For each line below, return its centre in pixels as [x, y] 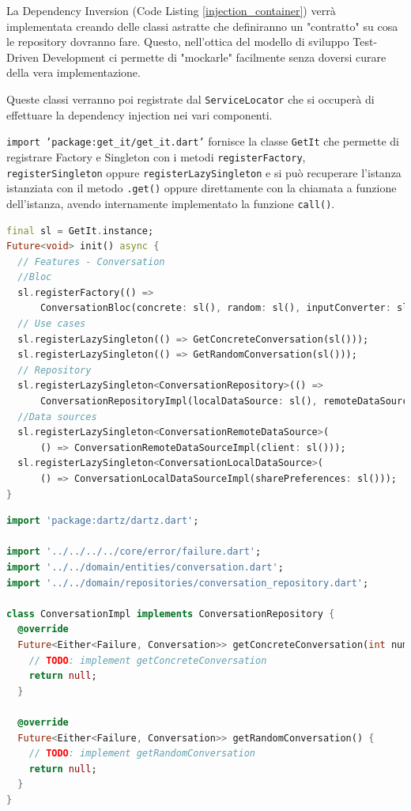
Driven [23, 57]
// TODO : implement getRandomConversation [142, 754]
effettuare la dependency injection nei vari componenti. [140, 114]
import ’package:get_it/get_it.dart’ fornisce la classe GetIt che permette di [203, 141]
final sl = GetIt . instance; [80, 231]
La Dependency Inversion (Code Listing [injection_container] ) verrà [171, 10]
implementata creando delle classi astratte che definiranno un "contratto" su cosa [202, 26]
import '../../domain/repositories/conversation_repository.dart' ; [188, 583]
